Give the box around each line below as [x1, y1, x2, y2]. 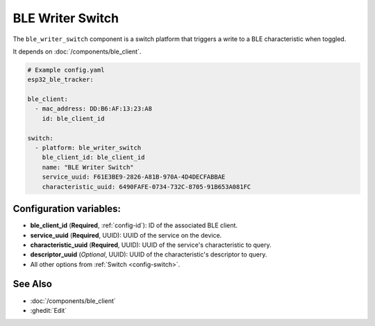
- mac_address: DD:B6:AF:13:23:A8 [35, 105, 153, 113]
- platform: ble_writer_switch [35, 144, 142, 152]
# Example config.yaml [27, 66, 105, 74]
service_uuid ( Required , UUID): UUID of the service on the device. [30, 231, 222, 239]
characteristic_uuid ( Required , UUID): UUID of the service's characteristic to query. [30, 241, 272, 249]
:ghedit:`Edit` [30, 306, 67, 314]
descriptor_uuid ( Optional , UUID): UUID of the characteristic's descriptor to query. [30, 250, 267, 259]
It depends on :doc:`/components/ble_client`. [12, 47, 142, 56]
